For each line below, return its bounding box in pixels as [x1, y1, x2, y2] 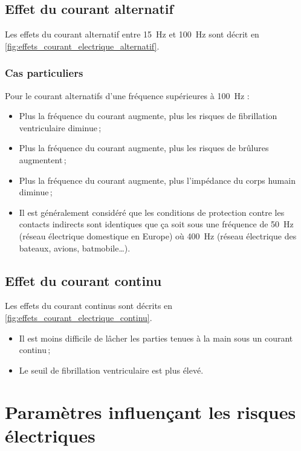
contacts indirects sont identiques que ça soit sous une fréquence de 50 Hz [19, 218, 294, 230]
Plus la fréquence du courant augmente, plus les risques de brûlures [19, 141, 269, 154]
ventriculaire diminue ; [19, 121, 102, 134]
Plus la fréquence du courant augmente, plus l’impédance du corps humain [19, 174, 296, 186]
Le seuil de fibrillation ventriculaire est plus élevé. [19, 363, 204, 376]
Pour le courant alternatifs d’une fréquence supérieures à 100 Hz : [5, 89, 250, 102]
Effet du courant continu [5, 271, 162, 290]
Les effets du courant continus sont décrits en [5, 299, 173, 312]
